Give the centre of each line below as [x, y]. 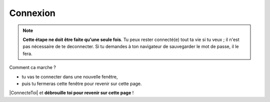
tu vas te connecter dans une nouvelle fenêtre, [70, 76]
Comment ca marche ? [32, 67]
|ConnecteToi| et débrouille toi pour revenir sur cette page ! [71, 93]
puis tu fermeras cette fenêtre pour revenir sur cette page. [82, 83]
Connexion [32, 13]
